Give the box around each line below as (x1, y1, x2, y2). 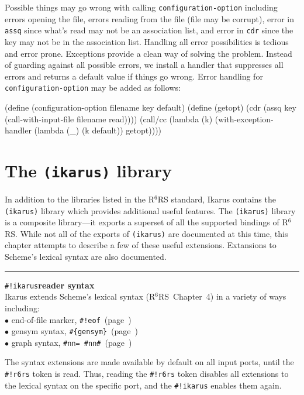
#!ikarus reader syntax (5, 279, 95, 291)
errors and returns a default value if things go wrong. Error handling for (5, 70, 263, 82)
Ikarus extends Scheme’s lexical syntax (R (5, 290, 156, 303)
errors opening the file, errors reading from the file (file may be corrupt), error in (5, 12, 294, 25)
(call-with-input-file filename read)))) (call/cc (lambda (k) (5, 112, 213, 125)
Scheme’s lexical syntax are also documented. (5, 250, 167, 263)
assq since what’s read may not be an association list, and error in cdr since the (5, 24, 293, 36)
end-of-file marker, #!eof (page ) (11, 313, 132, 325)
